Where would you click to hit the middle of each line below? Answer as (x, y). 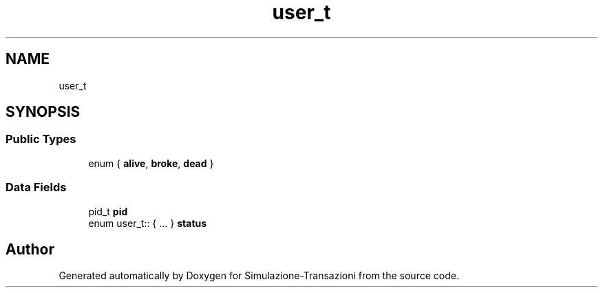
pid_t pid (108, 211)
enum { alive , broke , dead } (151, 163)
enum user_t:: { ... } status (148, 223)
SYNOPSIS (43, 112)
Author (30, 249)
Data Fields (36, 187)
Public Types (41, 139)
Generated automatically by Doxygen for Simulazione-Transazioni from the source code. (259, 276)
